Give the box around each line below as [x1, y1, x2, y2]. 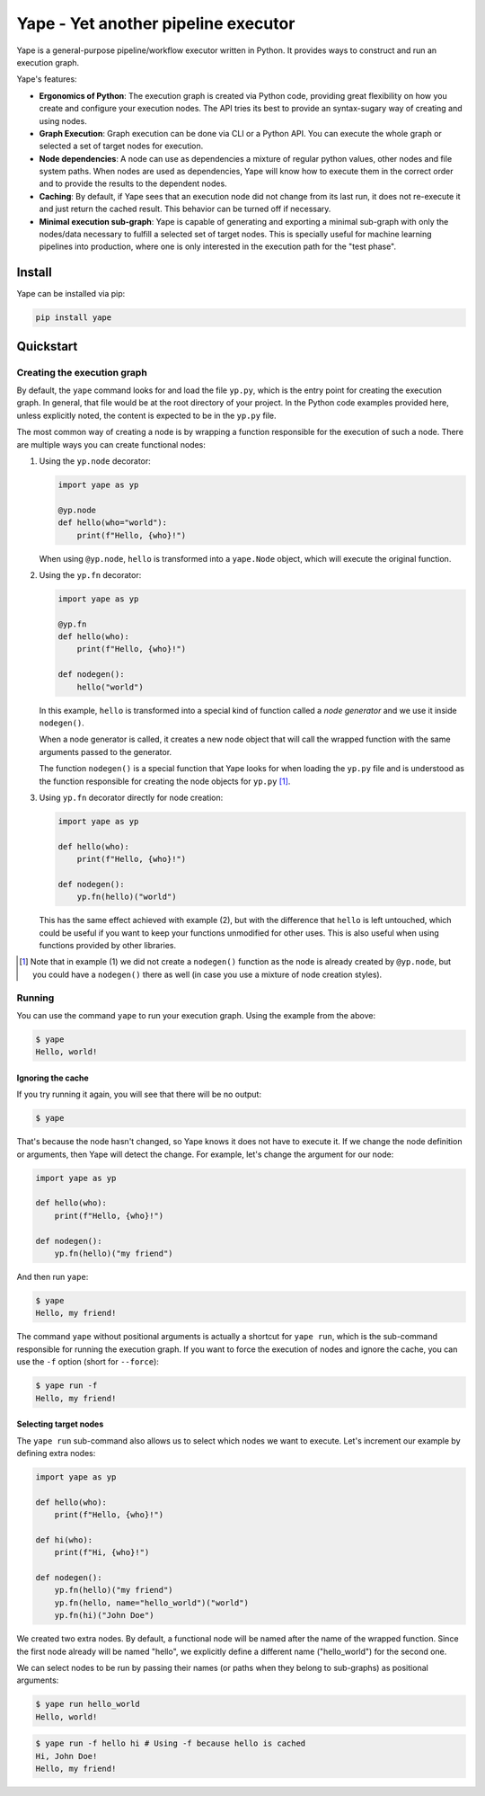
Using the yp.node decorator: [39, 456, 152, 467]
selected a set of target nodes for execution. [39, 140, 204, 152]
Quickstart [16, 338, 78, 354]
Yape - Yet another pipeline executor [16, 13, 295, 33]
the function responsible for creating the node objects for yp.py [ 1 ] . [39, 776, 291, 787]
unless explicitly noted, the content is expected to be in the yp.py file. [16, 410, 278, 421]
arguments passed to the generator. [39, 746, 172, 757]
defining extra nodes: [16, 1447, 96, 1458]
